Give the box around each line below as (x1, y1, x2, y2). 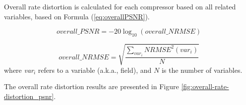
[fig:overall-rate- (181, 81, 229, 92)
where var (4, 64, 34, 75)
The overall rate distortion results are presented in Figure (4, 81, 179, 92)
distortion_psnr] (4, 91, 54, 101)
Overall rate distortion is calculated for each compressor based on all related (4, 1, 236, 11)
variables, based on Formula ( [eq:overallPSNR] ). (4, 11, 150, 21)
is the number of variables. (161, 64, 243, 75)
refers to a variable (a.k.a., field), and (38, 64, 152, 75)
